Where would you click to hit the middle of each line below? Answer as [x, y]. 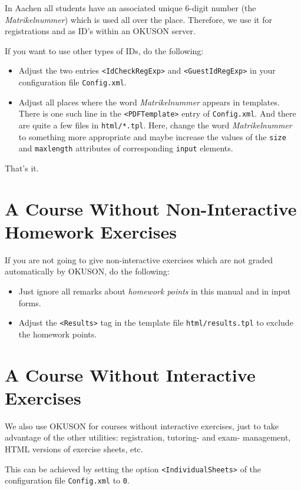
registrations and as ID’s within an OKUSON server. [100, 31]
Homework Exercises [91, 231]
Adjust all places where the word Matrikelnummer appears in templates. [149, 102]
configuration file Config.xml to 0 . [67, 480]
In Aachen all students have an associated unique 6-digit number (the [130, 8]
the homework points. [58, 334]
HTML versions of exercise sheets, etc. [74, 448]
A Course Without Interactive [130, 374]
